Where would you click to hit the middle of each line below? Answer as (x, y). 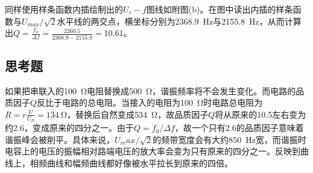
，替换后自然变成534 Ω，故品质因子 (138, 114)
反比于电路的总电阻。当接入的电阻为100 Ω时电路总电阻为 (150, 102)
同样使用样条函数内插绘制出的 (64, 9)
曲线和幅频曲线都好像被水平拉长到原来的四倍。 (140, 162)
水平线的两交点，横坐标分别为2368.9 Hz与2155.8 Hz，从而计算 (179, 21)
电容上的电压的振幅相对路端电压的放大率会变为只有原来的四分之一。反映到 (153, 151)
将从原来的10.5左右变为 (261, 114)
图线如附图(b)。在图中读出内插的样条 (220, 9)
